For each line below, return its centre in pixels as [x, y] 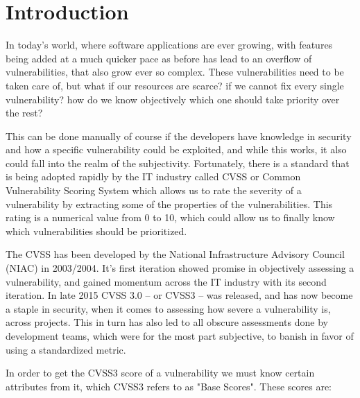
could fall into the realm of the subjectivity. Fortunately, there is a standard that [178, 163]
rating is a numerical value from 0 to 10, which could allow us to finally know [170, 217]
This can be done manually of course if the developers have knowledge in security [179, 136]
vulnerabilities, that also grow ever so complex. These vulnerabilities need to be [175, 72]
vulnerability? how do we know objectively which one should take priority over [173, 99]
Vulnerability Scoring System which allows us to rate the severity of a [154, 190]
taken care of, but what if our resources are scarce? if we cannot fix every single [175, 85]
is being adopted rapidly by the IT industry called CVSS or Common [153, 176]
